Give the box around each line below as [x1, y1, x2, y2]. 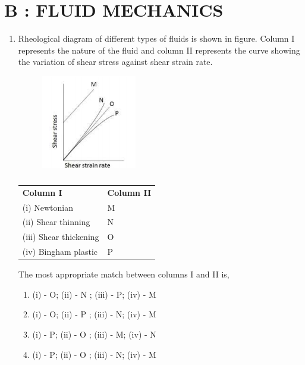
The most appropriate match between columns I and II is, [18, 268, 229, 280]
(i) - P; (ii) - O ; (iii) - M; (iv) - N [32, 328, 156, 340]
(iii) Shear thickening [22, 230, 99, 243]
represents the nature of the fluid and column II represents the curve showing [18, 43, 300, 56]
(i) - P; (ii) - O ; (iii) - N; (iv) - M [32, 348, 156, 360]
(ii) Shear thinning [22, 216, 90, 228]
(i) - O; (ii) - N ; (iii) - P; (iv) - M [32, 288, 156, 300]
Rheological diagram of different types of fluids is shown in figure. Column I [18, 32, 295, 45]
